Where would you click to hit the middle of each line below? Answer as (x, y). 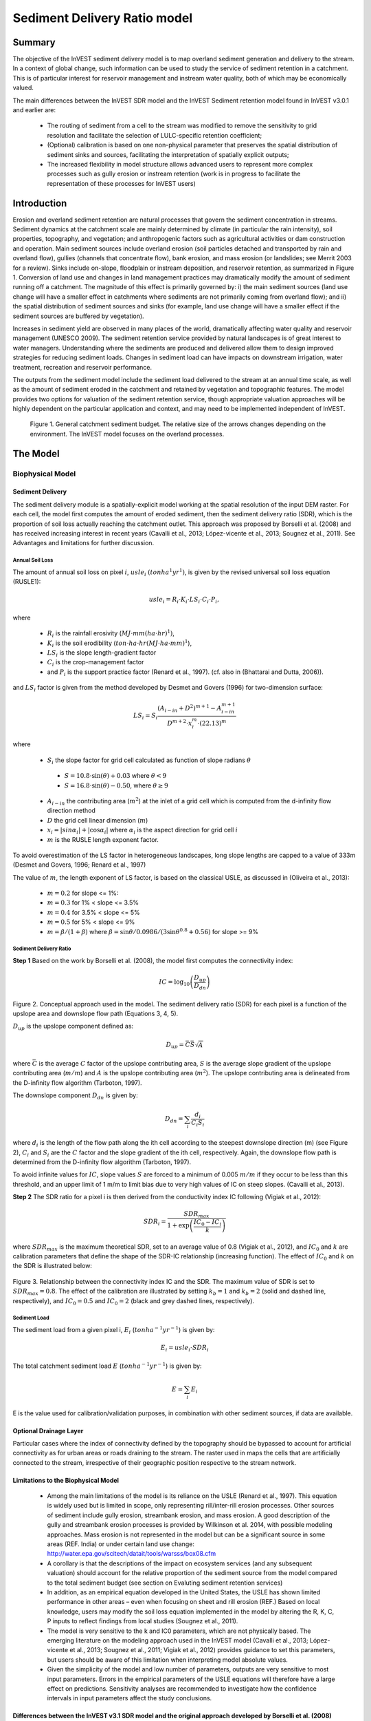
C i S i (198, 1123)
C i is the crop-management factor (95, 663)
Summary (34, 42)
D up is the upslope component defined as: (73, 1027)
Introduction (40, 203)
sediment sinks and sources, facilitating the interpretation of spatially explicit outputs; (168, 154)
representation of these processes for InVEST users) (121, 183)
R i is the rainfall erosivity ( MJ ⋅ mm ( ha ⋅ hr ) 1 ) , (111, 634)
